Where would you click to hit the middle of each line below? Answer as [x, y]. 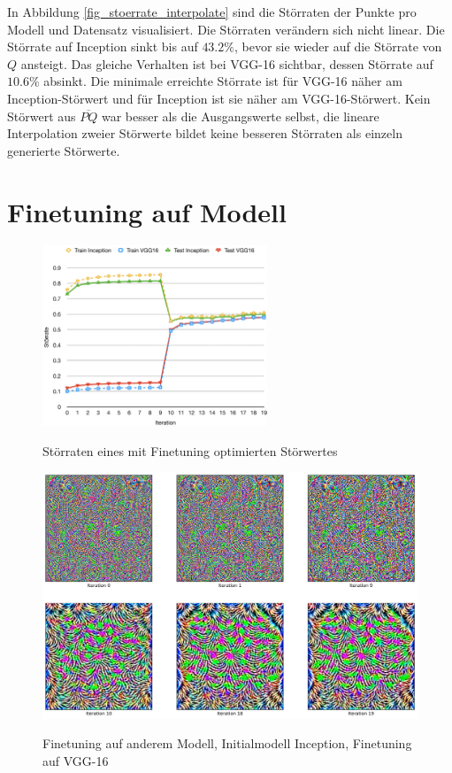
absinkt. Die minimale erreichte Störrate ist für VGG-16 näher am [223, 81]
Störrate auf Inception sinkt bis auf [103, 46]
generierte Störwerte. [64, 150]
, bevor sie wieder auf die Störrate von [338, 46]
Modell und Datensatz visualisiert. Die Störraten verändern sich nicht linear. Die [226, 29]
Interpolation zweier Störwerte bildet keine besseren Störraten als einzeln [205, 133]
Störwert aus [42, 116]
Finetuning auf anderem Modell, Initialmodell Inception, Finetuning [227, 743]
